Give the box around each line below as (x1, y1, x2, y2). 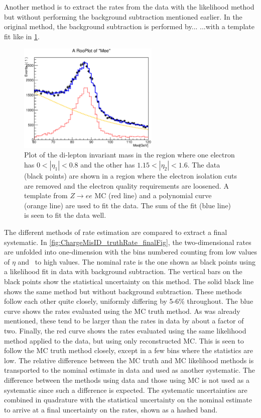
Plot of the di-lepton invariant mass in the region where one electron (24, 149, 235, 160)
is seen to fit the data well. (24, 210, 106, 220)
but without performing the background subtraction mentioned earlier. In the (4, 11, 242, 22)
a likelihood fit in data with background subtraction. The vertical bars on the (4, 266, 242, 277)
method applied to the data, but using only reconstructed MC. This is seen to (4, 335, 244, 346)
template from (24, 190, 68, 201)
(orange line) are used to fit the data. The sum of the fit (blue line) (24, 200, 231, 210)
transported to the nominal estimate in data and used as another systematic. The (4, 365, 255, 375)
